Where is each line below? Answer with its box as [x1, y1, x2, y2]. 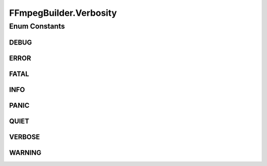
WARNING [9, 148, 42, 157]
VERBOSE [9, 132, 40, 141]
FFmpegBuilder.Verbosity [9, 7, 117, 18]
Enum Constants [9, 22, 65, 31]
